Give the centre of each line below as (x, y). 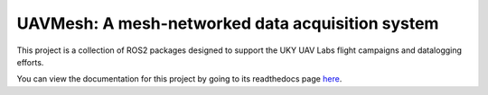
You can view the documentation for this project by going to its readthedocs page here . (179, 79)
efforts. (30, 62)
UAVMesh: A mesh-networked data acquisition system (228, 23)
